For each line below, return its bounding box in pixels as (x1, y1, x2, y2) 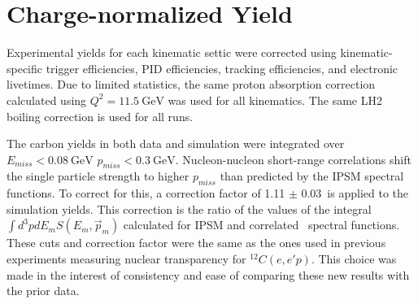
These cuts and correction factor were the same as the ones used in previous (7, 234, 386, 251)
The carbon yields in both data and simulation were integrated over (7, 135, 345, 152)
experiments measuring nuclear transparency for (7, 250, 246, 267)
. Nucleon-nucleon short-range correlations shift (175, 150, 411, 167)
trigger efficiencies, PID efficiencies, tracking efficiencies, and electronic (46, 59, 398, 76)
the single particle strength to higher (7, 167, 189, 185)
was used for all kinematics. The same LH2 (168, 91, 382, 108)
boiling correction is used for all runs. (7, 107, 194, 124)
